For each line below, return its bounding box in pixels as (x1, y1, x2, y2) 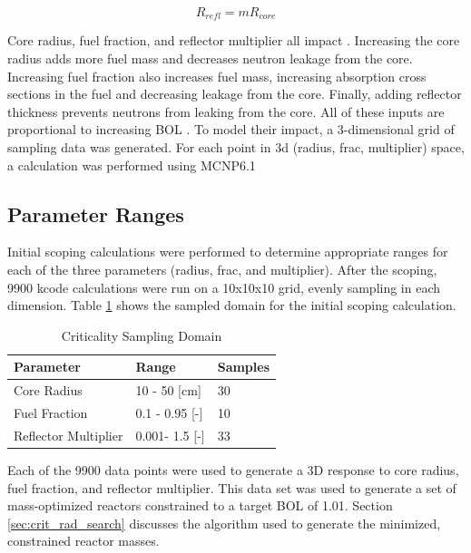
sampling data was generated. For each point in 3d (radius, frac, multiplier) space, (7, 138, 465, 157)
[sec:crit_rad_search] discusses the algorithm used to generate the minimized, (7, 513, 441, 532)
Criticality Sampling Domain (61, 325, 222, 344)
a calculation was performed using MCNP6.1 (7, 155, 256, 174)
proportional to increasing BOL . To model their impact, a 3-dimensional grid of (7, 120, 455, 139)
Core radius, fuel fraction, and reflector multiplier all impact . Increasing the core (7, 31, 460, 50)
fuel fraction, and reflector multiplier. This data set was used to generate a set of (7, 478, 456, 497)
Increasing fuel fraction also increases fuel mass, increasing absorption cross (7, 66, 427, 85)
